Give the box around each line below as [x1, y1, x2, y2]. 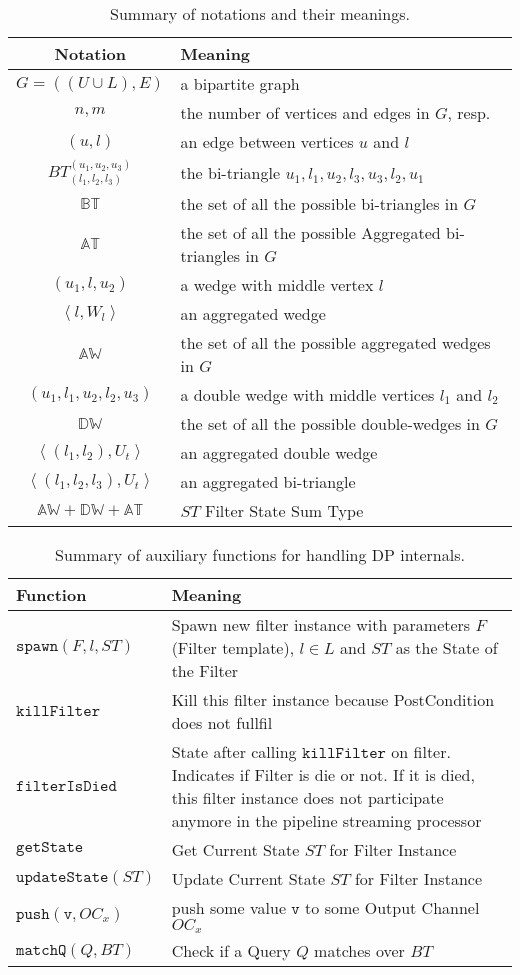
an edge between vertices [180, 130, 354, 153]
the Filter [171, 658, 239, 682]
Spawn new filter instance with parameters [171, 612, 471, 636]
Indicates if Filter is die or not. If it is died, [171, 762, 475, 786]
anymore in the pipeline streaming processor [171, 808, 482, 832]
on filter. [391, 739, 451, 763]
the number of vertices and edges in [180, 101, 430, 124]
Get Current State [171, 837, 300, 861]
